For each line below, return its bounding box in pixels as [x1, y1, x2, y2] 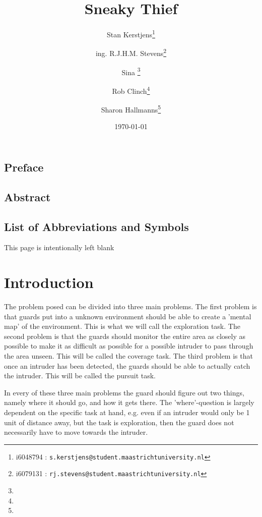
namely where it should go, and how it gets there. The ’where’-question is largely [4, 397, 254, 408]
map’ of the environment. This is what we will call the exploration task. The [4, 321, 240, 331]
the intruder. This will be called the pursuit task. [4, 370, 156, 381]
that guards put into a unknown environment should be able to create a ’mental [4, 311, 251, 321]
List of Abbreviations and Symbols [4, 218, 189, 234]
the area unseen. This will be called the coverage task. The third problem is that [4, 351, 253, 361]
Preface [4, 159, 44, 175]
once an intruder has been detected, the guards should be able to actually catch [4, 360, 250, 371]
